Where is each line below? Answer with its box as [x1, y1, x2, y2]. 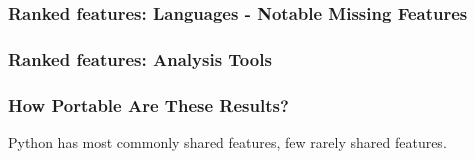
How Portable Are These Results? [8, 92, 289, 117]
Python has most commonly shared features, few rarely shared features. [8, 131, 447, 152]
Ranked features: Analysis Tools [8, 46, 272, 71]
